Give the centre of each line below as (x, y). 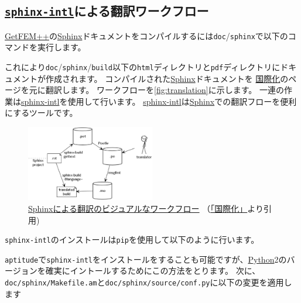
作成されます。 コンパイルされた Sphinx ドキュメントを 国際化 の (167, 78)
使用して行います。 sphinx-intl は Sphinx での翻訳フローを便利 (182, 101)
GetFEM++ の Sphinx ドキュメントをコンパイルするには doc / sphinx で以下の (146, 35)
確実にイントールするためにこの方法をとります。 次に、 (153, 271)
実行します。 (61, 47)
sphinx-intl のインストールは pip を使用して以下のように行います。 (132, 240)
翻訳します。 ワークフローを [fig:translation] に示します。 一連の (165, 90)
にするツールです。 (41, 113)
